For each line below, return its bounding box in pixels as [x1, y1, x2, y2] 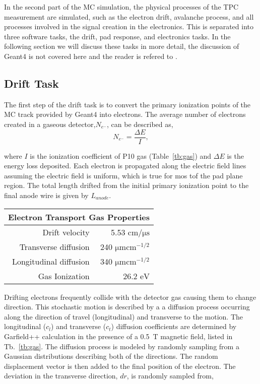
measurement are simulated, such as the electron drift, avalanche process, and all [4, 11, 254, 22]
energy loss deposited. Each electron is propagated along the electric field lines [4, 160, 246, 171]
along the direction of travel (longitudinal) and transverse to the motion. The [4, 311, 243, 322]
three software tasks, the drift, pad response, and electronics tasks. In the [4, 31, 231, 41]
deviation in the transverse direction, [4, 370, 118, 381]
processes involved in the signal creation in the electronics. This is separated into [4, 21, 254, 32]
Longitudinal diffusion [12, 255, 90, 267]
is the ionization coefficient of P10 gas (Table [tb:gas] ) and [30, 150, 212, 161]
